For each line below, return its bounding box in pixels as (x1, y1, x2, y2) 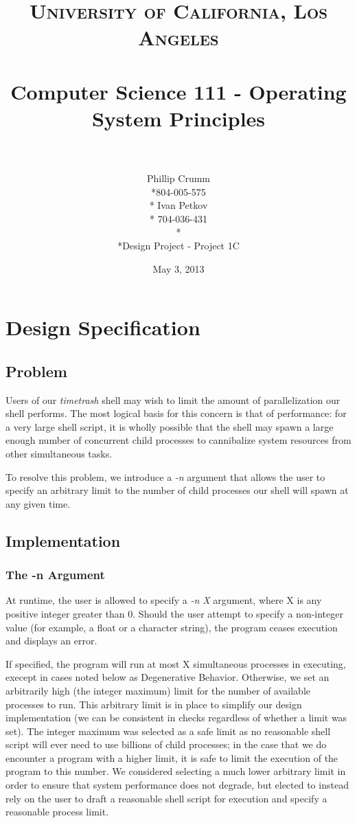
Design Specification (5, 313, 200, 341)
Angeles (138, 23, 219, 52)
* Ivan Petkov (149, 198, 208, 212)
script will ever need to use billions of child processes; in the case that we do (5, 737, 327, 752)
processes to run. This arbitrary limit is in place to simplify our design (5, 697, 302, 711)
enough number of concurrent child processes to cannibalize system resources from (5, 433, 352, 447)
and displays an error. (5, 633, 97, 648)
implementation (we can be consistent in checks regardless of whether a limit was (5, 710, 347, 725)
